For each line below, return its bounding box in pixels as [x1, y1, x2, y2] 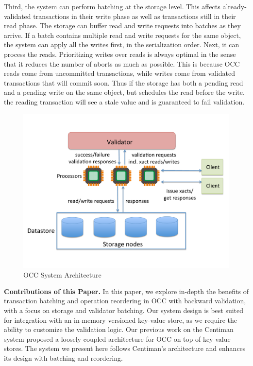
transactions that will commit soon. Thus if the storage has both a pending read [4, 77, 243, 87]
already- [222, 1, 247, 11]
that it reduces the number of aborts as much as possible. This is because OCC [4, 58, 240, 69]
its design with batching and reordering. [4, 352, 123, 363]
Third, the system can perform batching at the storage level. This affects [4, 1, 220, 11]
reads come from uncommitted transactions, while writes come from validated [4, 68, 236, 78]
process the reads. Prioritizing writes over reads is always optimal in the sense [4, 49, 236, 59]
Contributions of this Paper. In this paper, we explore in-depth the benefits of [4, 286, 249, 296]
